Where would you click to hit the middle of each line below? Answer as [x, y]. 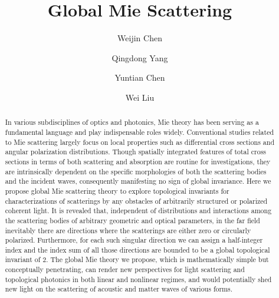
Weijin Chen [140, 38]
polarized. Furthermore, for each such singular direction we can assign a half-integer [134, 240]
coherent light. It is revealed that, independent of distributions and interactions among [138, 211]
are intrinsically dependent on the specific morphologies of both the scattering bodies [136, 171]
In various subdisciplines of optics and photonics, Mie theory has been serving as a [132, 122]
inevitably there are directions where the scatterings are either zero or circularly [128, 230]
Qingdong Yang [140, 57]
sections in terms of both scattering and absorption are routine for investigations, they [138, 161]
